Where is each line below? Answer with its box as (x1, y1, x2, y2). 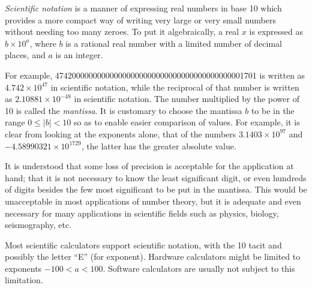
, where (29, 37, 56, 49)
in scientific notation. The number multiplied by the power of (74, 92, 299, 105)
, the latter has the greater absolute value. (81, 139, 236, 152)
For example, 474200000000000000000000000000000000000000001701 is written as (5, 68, 305, 81)
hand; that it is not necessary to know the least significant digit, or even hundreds (5, 171, 307, 184)
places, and (5, 49, 46, 61)
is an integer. (55, 49, 103, 61)
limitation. (5, 274, 43, 286)
